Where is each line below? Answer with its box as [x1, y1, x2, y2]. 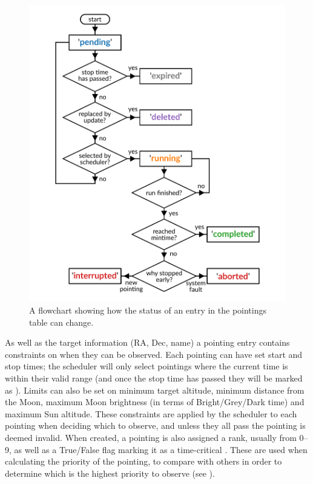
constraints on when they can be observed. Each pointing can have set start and [5, 348, 303, 360]
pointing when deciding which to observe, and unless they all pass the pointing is [5, 419, 306, 432]
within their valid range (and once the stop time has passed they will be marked [5, 372, 303, 385]
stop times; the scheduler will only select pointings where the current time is [5, 360, 288, 372]
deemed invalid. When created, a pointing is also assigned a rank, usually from [5, 431, 297, 444]
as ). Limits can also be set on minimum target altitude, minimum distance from [5, 383, 305, 396]
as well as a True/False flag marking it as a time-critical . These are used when [14, 443, 308, 455]
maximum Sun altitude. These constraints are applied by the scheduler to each [5, 407, 297, 420]
